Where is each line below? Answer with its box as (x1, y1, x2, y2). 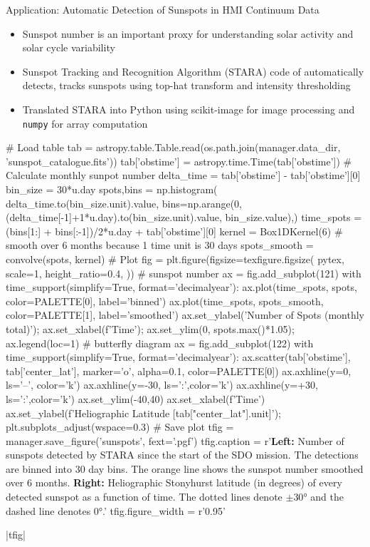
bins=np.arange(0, (162, 195, 242, 210)
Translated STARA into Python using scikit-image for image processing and (22, 101, 355, 116)
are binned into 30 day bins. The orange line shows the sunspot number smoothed (6, 461, 364, 476)
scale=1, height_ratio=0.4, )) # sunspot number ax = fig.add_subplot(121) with (6, 265, 361, 280)
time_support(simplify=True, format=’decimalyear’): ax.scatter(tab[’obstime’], (6, 349, 351, 364)
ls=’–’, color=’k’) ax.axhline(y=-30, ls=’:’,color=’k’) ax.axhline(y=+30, (6, 377, 318, 392)
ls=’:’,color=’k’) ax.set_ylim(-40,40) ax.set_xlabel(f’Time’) (6, 391, 265, 406)
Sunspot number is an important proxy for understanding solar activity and (22, 26, 354, 41)
